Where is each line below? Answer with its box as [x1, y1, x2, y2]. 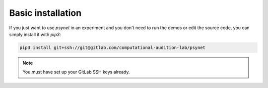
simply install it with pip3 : [9, 31, 61, 37]
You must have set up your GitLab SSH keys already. [22, 69, 130, 75]
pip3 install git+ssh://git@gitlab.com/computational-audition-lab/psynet [19, 44, 206, 50]
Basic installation [9, 7, 82, 18]
